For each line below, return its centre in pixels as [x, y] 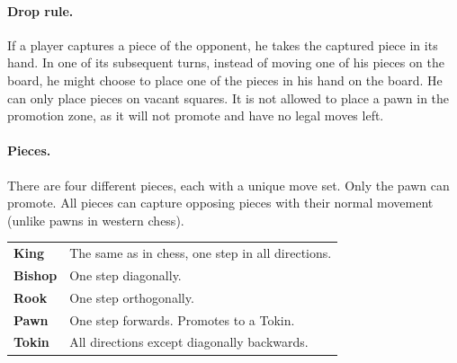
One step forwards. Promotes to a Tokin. [182, 319]
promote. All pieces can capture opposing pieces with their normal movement [220, 203]
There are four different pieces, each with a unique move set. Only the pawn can [228, 185]
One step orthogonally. [132, 297]
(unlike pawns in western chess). [96, 220]
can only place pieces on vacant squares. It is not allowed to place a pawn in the [228, 97]
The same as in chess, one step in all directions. [201, 253]
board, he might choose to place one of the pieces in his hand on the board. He [225, 80]
